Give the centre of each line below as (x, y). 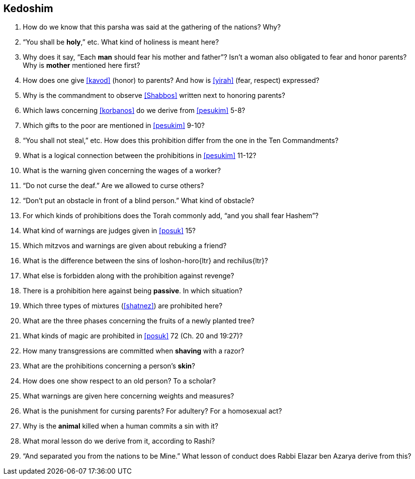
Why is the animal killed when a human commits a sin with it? (121, 426)
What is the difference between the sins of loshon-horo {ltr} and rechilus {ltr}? (146, 261)
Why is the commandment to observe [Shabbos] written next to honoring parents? (154, 96)
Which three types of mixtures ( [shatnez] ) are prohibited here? (123, 306)
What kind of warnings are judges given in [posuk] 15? (109, 231)
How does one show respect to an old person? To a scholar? (119, 381)
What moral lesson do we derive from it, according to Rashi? (119, 441)
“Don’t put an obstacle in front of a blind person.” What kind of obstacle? (139, 201)
